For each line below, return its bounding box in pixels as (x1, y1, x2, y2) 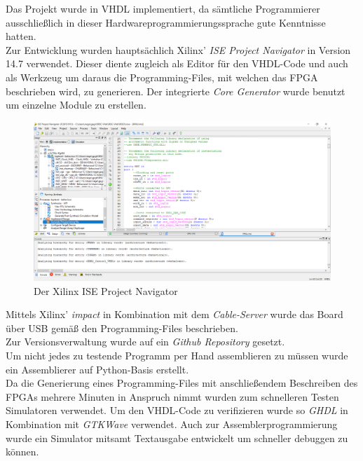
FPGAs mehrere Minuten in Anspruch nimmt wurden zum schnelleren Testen (6, 389, 339, 404)
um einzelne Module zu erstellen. (6, 97, 146, 112)
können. (6, 444, 39, 459)
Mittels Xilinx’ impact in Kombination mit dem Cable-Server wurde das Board (6, 307, 343, 322)
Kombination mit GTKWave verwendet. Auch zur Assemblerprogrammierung (6, 417, 338, 431)
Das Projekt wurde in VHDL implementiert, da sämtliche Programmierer (6, 1, 320, 15)
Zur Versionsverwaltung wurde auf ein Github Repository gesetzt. (6, 334, 285, 349)
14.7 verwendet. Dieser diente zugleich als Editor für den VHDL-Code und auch (6, 56, 348, 71)
